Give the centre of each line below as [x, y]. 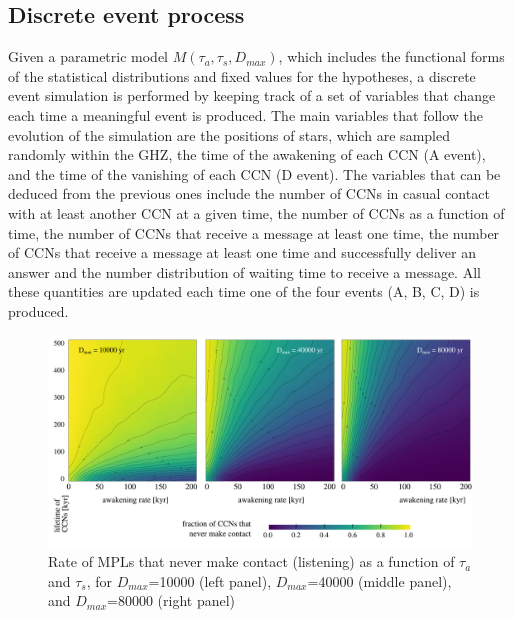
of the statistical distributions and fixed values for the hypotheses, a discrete [242, 75]
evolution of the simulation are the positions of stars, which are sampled [229, 134]
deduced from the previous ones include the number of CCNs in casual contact [249, 193]
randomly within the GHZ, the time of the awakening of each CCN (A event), [247, 154]
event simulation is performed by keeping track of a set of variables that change [252, 95]
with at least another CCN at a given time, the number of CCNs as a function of [256, 212]
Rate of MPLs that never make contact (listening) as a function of [251, 561]
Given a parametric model [88, 56]
